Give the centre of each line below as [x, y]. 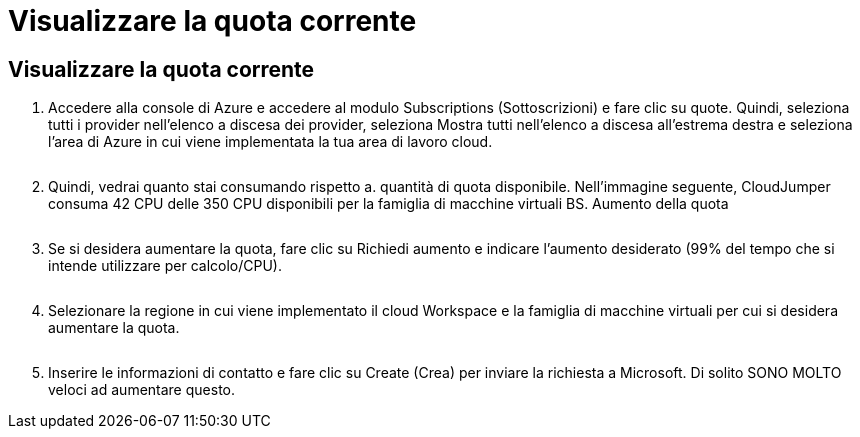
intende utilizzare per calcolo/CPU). [165, 266]
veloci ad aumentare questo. [141, 390]
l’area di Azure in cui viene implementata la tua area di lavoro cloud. [270, 142]
